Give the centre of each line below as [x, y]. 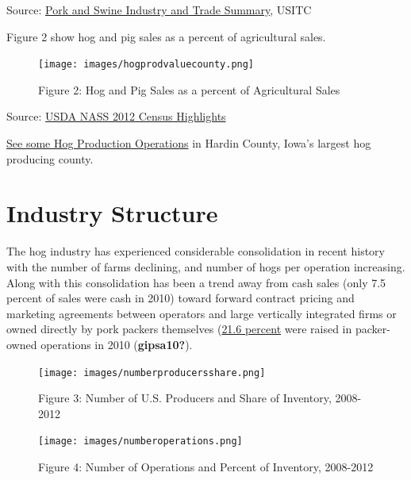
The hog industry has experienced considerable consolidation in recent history [196, 251]
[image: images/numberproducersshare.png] [152, 372]
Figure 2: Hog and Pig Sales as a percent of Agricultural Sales [189, 89]
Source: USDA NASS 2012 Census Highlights [116, 116]
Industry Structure [112, 213]
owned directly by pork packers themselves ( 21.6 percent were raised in [179, 329]
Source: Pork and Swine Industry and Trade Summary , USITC [159, 10]
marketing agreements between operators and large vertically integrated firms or [202, 313]
